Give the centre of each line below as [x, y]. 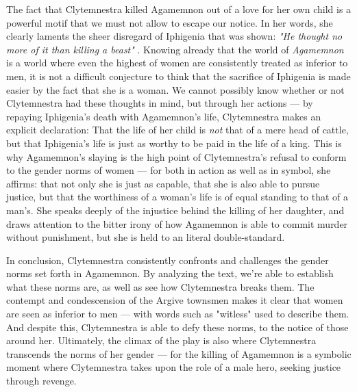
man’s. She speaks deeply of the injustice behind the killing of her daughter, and [175, 210]
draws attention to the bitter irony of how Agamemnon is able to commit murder [177, 223]
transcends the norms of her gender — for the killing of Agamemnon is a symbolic [179, 353]
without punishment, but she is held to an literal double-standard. [146, 237]
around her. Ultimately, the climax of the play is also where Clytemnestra [161, 340]
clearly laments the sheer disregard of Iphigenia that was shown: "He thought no [174, 36]
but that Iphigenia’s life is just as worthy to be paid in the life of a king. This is [174, 143]
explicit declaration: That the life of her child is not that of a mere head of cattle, [177, 130]
